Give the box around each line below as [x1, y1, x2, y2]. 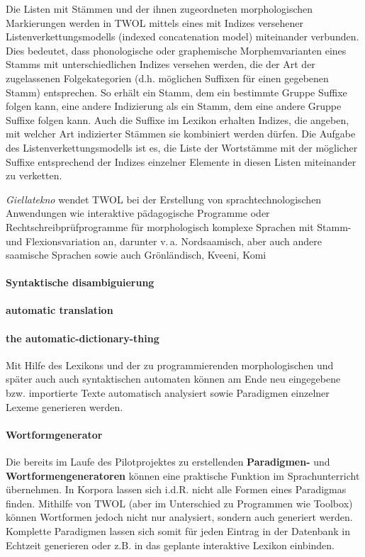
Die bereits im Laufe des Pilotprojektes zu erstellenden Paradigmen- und [6, 454, 330, 469]
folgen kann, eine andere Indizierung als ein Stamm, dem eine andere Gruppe [6, 99, 342, 113]
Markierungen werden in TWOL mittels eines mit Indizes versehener [6, 15, 303, 30]
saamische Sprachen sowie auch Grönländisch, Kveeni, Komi [6, 247, 266, 262]
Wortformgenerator [6, 427, 103, 441]
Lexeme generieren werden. [6, 399, 123, 414]
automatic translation [6, 303, 113, 317]
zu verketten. [6, 168, 62, 183]
